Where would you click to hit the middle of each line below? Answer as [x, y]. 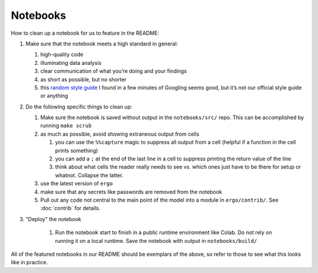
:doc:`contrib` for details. [70, 208]
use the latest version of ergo [77, 183]
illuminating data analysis [71, 63]
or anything [54, 96]
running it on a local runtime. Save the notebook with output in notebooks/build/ [156, 241]
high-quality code [62, 55]
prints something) [77, 150]
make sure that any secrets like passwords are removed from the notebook [131, 192]
